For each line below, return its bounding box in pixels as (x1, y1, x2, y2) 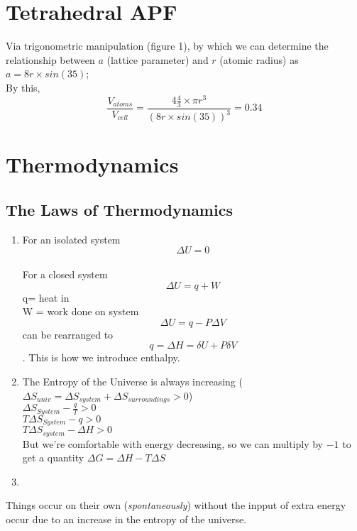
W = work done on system (22, 304, 139, 319)
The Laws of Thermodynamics (6, 198, 233, 220)
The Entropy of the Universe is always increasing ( (22, 373, 243, 388)
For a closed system (22, 266, 108, 281)
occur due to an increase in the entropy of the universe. (6, 512, 247, 527)
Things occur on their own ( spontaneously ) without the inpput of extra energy (6, 498, 346, 513)
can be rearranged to (22, 327, 114, 341)
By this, (6, 80, 40, 94)
